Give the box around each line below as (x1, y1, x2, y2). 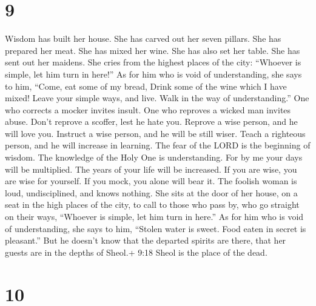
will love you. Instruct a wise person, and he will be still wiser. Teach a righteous (5, 127, 306, 139)
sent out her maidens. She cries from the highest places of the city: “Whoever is (5, 56, 301, 68)
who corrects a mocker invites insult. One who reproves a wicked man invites (5, 103, 291, 116)
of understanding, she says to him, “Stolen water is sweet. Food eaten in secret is (5, 222, 306, 234)
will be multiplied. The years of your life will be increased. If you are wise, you (5, 162, 297, 175)
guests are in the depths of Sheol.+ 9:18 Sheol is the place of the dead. (5, 245, 267, 258)
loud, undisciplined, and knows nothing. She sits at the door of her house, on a (5, 186, 298, 199)
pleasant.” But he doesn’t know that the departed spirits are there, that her (5, 234, 286, 247)
